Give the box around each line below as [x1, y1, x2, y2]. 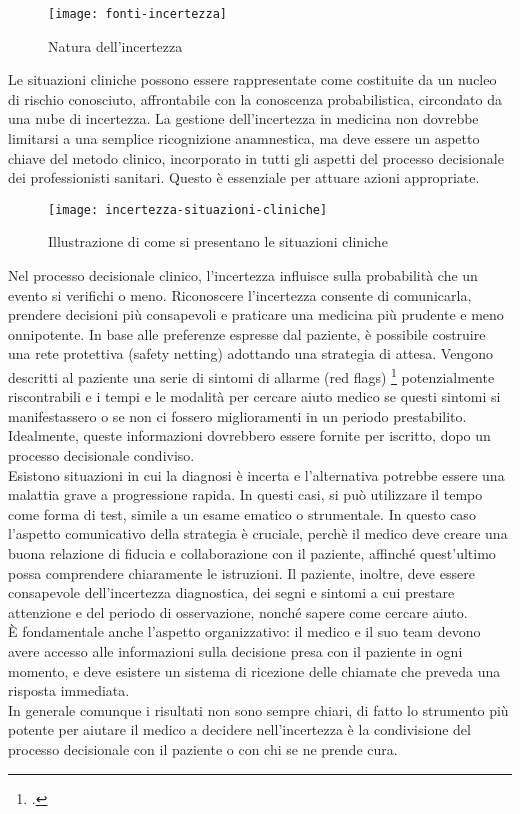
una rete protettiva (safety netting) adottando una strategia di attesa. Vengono [8, 343, 493, 364]
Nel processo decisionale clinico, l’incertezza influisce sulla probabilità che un [8, 265, 478, 286]
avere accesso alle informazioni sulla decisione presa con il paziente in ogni [8, 641, 463, 661]
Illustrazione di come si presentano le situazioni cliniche [48, 231, 388, 252]
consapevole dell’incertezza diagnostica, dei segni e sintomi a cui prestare [8, 582, 455, 603]
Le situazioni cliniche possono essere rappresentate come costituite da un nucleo [8, 69, 497, 90]
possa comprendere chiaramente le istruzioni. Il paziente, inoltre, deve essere [8, 562, 475, 583]
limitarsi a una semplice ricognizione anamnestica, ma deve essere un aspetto [8, 128, 480, 149]
